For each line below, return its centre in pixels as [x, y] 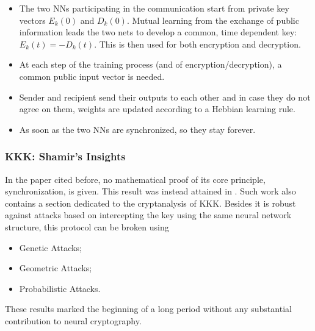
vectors [32, 20]
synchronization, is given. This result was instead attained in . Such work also [150, 191]
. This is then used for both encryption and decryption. [197, 44]
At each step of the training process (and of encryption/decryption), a [150, 64]
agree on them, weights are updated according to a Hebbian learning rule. [157, 109]
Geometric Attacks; [56, 268]
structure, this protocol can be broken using [87, 226]
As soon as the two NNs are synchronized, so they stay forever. [137, 129]
